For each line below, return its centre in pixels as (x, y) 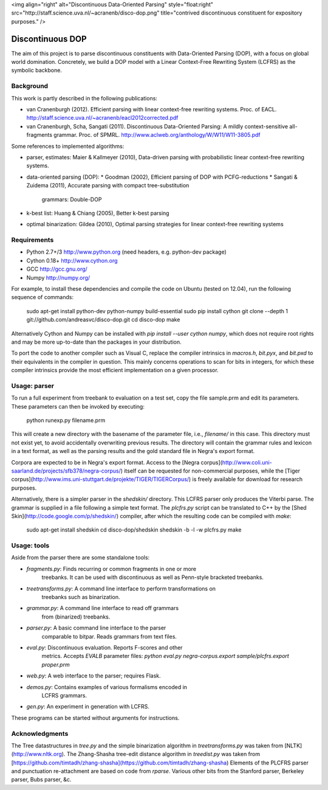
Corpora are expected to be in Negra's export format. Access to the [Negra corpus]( (117, 462)
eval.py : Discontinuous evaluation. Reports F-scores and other (104, 647)
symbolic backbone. (36, 71)
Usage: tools (30, 546)
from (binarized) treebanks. (76, 617)
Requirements (32, 240)
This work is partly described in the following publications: (84, 98)
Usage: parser (33, 386)
